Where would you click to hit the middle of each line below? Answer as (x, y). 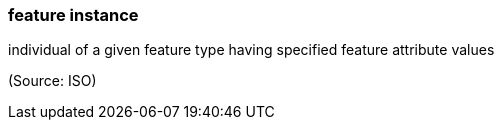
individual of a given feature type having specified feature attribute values (251, 50)
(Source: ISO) (52, 81)
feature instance (73, 15)
